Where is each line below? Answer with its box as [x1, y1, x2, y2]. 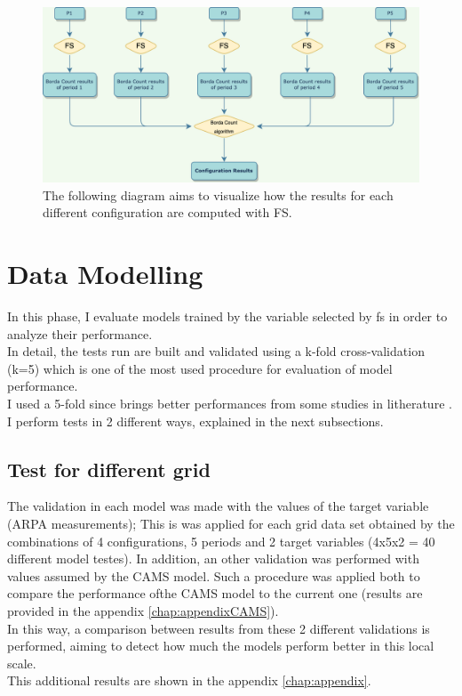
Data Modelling [7, 255, 203, 292]
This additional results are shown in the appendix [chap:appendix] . [7, 671, 371, 690]
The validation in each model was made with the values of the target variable [7, 497, 429, 515]
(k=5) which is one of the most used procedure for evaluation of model [7, 359, 393, 377]
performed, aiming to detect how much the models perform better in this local [7, 636, 434, 655]
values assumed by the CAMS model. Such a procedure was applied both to [7, 566, 420, 585]
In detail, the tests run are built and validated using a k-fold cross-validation [7, 342, 425, 360]
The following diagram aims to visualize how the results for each [43, 185, 394, 204]
